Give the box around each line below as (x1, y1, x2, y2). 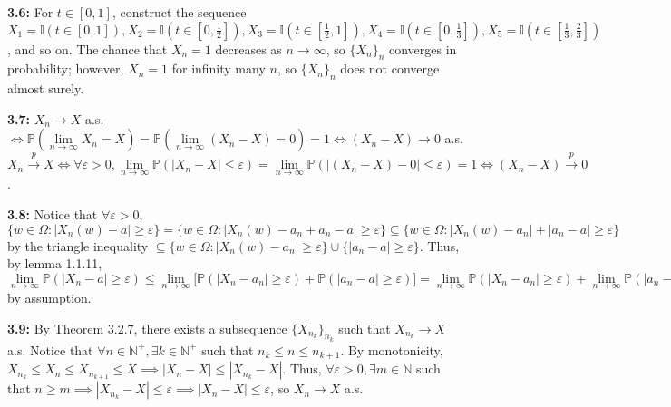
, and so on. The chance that (7, 39, 168, 58)
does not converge (340, 59, 440, 78)
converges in (388, 39, 457, 58)
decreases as (215, 39, 282, 58)
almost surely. (7, 79, 84, 98)
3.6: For (7, 3, 53, 21)
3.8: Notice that (7, 204, 98, 223)
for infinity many (171, 59, 266, 78)
